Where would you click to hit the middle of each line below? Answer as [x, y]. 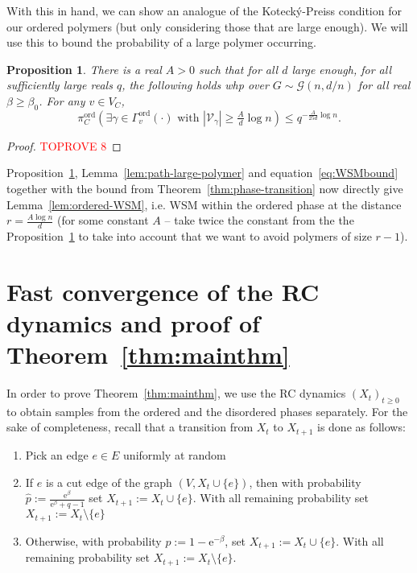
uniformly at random [175, 454]
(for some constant [103, 220]
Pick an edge [57, 454]
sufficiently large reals [60, 85]
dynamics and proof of [133, 322]
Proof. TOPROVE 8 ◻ [64, 145]
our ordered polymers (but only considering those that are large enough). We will [207, 26]
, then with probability [305, 482]
